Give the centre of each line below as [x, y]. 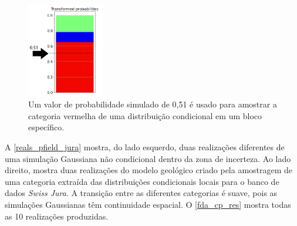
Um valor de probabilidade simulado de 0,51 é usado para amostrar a [153, 104]
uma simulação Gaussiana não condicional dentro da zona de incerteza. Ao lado [148, 158]
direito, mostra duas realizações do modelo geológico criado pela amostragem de [149, 170]
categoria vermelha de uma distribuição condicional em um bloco [145, 115]
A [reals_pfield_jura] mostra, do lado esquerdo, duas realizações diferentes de [145, 147]
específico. [46, 127]
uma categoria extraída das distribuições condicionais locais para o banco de [142, 181]
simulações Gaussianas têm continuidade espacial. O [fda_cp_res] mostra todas [148, 204]
